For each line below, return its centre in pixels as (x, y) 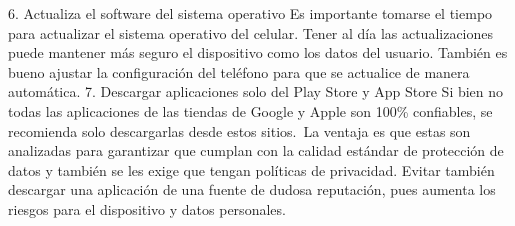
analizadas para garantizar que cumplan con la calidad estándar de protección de (256, 150)
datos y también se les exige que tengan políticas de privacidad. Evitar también (251, 169)
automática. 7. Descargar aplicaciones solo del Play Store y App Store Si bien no (256, 91)
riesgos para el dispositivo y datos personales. (147, 208)
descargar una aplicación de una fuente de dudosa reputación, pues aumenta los (252, 189)
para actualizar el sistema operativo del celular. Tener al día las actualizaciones (251, 32)
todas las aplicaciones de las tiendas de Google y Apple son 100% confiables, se (250, 110)
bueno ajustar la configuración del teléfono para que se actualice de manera (239, 71)
